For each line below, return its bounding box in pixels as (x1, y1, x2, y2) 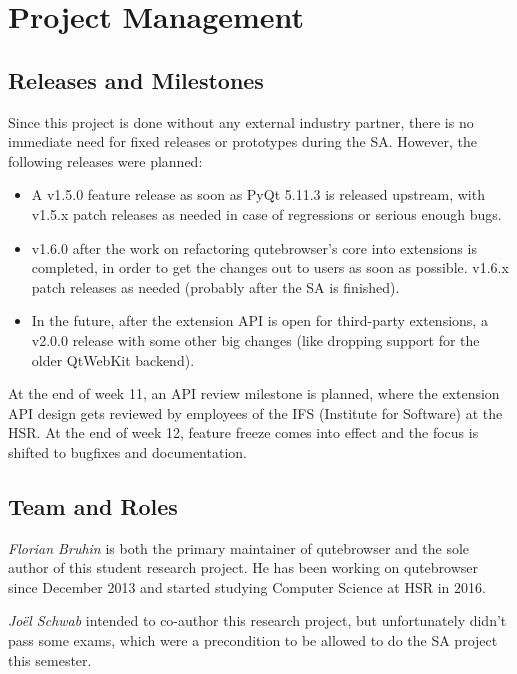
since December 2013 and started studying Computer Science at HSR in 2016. (8, 576, 486, 597)
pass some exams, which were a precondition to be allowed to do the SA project (8, 630, 498, 651)
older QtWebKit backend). (31, 349, 195, 370)
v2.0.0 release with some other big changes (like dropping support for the (31, 329, 480, 350)
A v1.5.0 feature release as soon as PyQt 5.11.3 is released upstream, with (31, 184, 485, 205)
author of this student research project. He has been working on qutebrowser (8, 557, 479, 578)
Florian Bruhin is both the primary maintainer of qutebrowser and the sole (8, 537, 470, 558)
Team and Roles (8, 490, 178, 521)
